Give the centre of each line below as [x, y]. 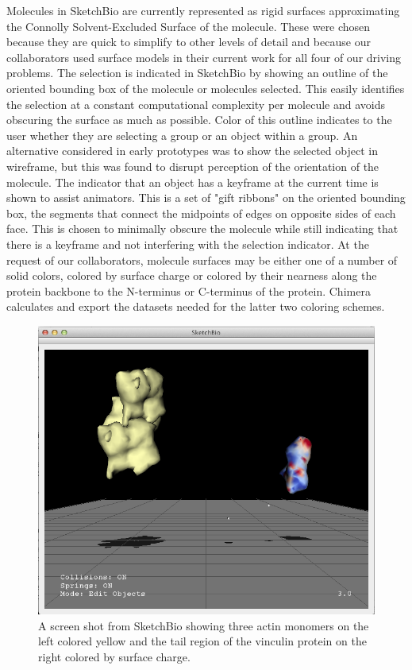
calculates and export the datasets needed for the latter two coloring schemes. [196, 306]
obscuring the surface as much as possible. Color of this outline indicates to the [199, 120]
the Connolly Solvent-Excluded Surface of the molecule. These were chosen [189, 26]
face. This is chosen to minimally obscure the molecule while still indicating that [202, 228]
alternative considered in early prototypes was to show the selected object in [192, 151]
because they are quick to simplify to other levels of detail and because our [189, 42]
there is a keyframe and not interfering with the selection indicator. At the [188, 244]
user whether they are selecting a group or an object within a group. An [182, 135]
